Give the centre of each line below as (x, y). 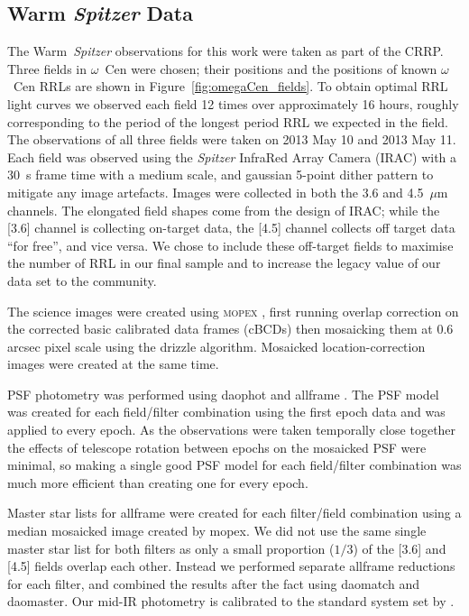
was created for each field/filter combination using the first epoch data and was (226, 412)
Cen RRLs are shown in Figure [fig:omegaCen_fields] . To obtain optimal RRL (230, 86)
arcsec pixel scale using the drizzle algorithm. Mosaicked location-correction (216, 346)
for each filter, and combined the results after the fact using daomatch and (213, 583)
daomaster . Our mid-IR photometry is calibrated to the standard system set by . (231, 601)
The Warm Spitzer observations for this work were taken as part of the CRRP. (225, 51)
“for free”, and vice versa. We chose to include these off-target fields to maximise (230, 245)
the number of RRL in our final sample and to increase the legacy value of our (224, 263)
